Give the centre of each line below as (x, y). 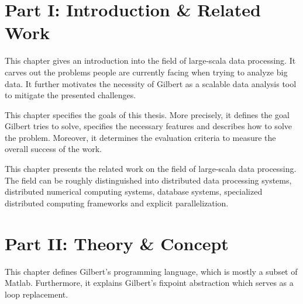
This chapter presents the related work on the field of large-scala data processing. (151, 169)
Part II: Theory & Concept (117, 243)
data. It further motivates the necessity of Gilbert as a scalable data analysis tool (151, 83)
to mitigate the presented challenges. (70, 95)
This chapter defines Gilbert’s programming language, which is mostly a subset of (151, 271)
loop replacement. (37, 294)
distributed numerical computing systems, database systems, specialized (134, 191)
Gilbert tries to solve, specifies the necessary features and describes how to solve (148, 126)
